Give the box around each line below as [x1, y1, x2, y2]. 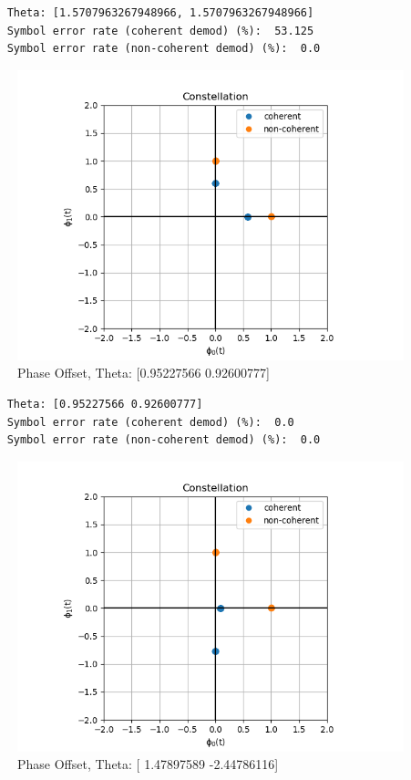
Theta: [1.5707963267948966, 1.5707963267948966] [6, 6, 314, 19]
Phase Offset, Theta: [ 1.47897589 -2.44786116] [17, 754, 279, 774]
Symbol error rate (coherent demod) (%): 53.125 [6, 24, 314, 37]
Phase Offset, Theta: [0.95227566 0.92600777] [17, 363, 270, 382]
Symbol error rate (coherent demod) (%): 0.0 [6, 415, 294, 429]
